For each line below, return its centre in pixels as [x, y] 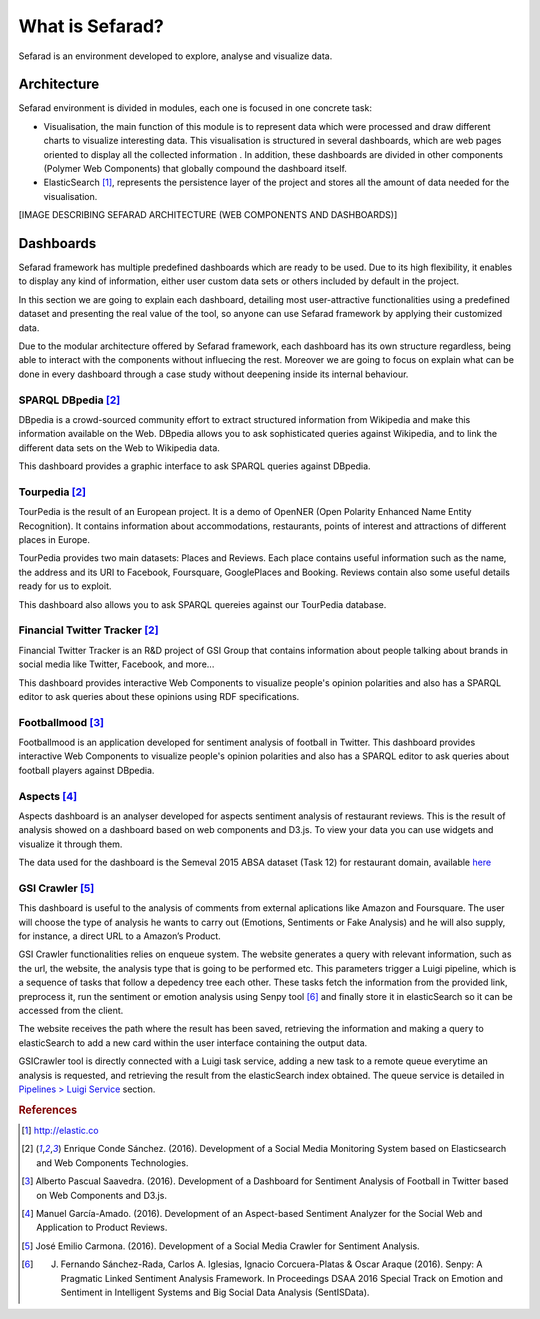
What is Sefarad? [91, 26]
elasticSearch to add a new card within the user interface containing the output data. [193, 1042]
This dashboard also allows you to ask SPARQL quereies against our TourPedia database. [202, 604]
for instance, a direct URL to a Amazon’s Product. [120, 936]
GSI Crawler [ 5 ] [56, 888]
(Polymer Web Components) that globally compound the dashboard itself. [195, 169]
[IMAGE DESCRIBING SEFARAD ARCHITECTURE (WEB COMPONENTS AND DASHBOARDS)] [208, 215]
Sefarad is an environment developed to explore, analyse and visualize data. [175, 56]
